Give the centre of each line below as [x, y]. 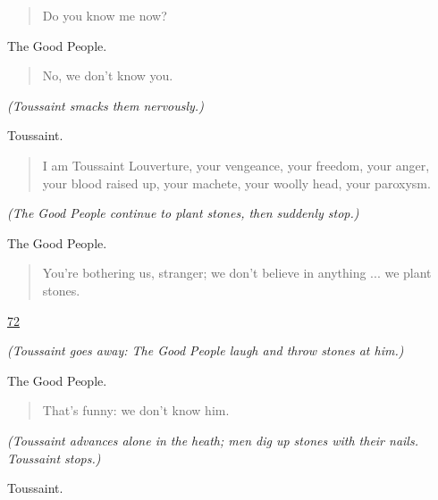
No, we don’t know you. [108, 75]
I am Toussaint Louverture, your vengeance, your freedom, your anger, [236, 165]
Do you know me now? [105, 15]
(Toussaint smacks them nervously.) [105, 105]
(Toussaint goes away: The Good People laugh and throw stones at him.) [206, 350]
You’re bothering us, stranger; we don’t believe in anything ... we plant [237, 273]
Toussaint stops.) [54, 458]
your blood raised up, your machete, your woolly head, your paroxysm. [236, 183]
